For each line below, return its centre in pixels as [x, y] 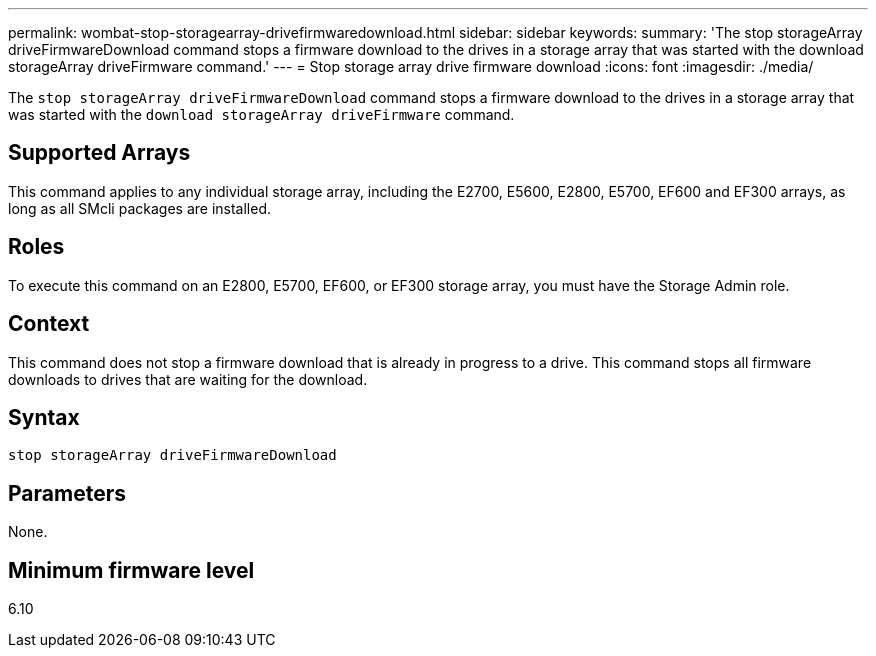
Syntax [44, 417]
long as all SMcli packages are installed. [139, 208]
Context [49, 324]
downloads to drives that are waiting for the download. [188, 379]
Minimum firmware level [131, 570]
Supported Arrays [99, 153]
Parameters [67, 493]
